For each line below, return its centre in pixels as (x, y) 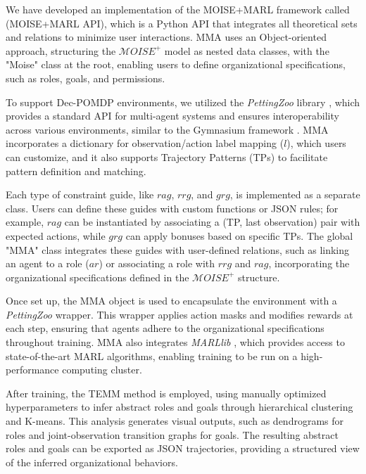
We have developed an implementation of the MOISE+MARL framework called (178, 9)
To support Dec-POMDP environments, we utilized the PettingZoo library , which (183, 102)
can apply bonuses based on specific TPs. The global (239, 235)
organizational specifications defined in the (97, 277)
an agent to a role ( (48, 263)
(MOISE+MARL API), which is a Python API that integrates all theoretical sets (182, 23)
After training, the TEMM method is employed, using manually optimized (166, 393)
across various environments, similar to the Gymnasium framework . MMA (167, 129)
